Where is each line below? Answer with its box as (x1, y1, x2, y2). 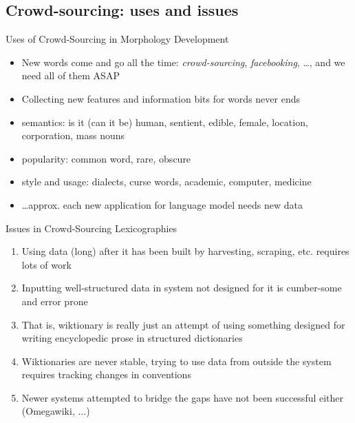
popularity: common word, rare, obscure (21, 151, 191, 165)
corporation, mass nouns (21, 128, 125, 143)
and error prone (21, 293, 88, 308)
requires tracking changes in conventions (21, 367, 191, 382)
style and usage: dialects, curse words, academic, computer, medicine (21, 174, 312, 189)
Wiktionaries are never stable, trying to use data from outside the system (21, 353, 332, 368)
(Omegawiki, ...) (21, 404, 90, 418)
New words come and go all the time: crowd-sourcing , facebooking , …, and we (21, 54, 345, 69)
